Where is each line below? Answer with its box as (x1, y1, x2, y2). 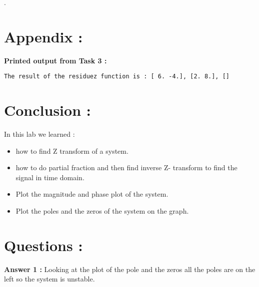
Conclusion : (4, 100, 91, 120)
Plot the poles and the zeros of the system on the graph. (15, 206, 189, 216)
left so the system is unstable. (4, 274, 95, 284)
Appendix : (4, 26, 83, 46)
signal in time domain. (15, 172, 84, 182)
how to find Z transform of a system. (15, 145, 128, 156)
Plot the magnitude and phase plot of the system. (15, 189, 168, 199)
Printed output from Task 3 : (4, 55, 107, 65)
